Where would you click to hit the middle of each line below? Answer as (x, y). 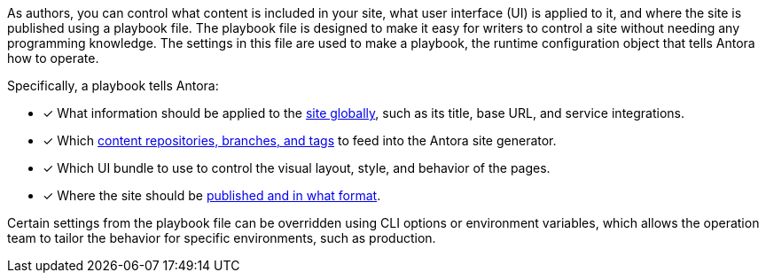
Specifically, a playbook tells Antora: (113, 86)
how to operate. (53, 58)
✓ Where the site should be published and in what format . (212, 195)
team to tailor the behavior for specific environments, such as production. (222, 238)
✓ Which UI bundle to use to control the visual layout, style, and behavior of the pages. (297, 168)
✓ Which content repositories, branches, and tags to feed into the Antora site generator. (300, 140)
